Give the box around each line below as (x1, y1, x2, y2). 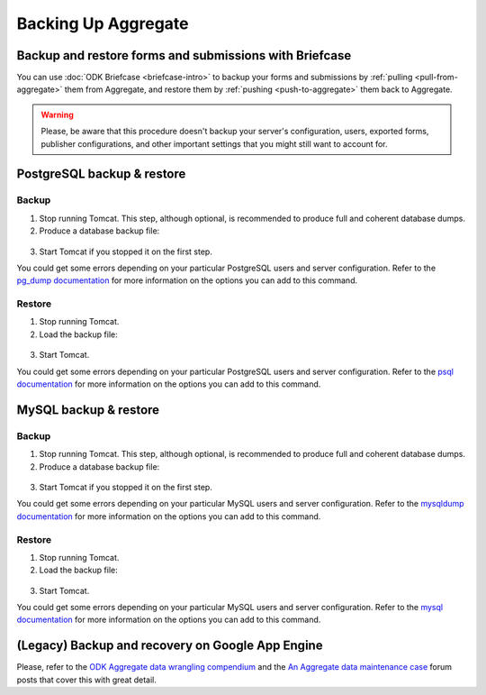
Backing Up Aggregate (16, 14, 189, 33)
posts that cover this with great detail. (16, 674, 157, 685)
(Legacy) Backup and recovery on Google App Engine (16, 638, 323, 654)
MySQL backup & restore (16, 402, 160, 417)
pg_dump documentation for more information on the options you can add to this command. (16, 275, 358, 286)
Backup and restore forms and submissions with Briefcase (16, 48, 352, 63)
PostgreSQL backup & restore (16, 167, 186, 182)
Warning (40, 109, 74, 120)
